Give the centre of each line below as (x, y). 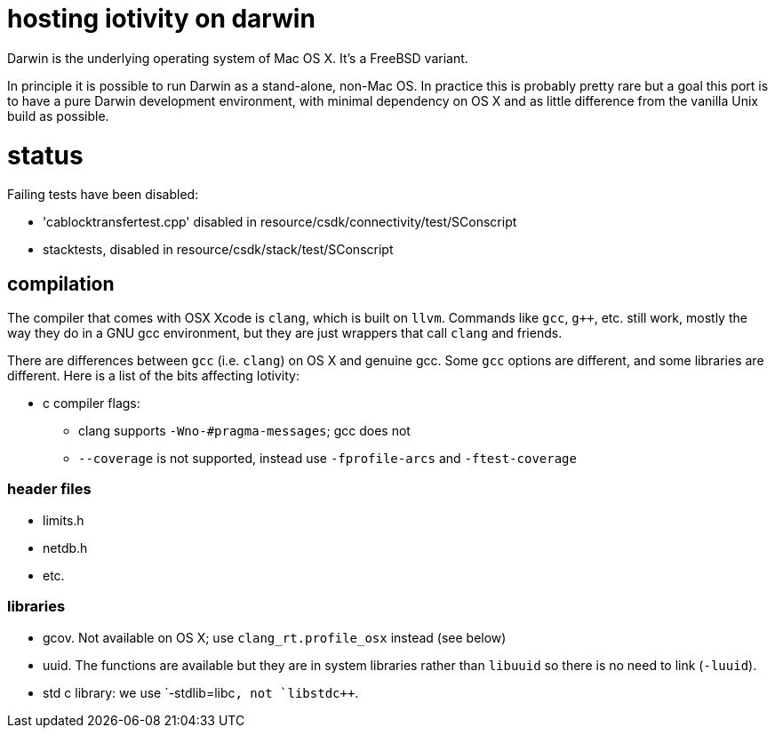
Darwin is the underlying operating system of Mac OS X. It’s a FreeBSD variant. (238, 58)
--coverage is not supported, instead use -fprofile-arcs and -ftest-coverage (328, 459)
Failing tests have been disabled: (103, 195)
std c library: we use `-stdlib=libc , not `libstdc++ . (201, 692)
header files (49, 489)
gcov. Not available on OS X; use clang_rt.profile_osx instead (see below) (275, 637)
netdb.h (65, 547)
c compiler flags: (92, 403)
